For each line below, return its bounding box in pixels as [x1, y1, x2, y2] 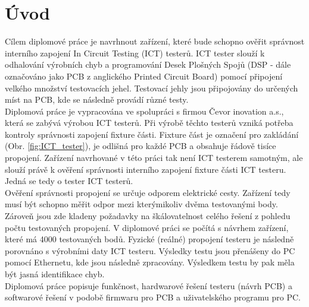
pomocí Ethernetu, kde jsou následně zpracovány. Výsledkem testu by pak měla [5, 256, 295, 268]
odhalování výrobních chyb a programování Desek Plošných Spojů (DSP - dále [5, 58, 291, 71]
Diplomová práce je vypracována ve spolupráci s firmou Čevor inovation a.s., [5, 105, 284, 117]
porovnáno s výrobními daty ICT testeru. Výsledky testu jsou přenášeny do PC [5, 244, 295, 257]
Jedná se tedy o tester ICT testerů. [5, 175, 133, 187]
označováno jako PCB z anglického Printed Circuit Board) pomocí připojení [5, 69, 283, 82]
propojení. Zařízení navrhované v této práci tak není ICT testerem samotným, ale [5, 151, 303, 164]
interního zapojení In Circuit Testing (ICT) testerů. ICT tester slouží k [5, 46, 265, 59]
